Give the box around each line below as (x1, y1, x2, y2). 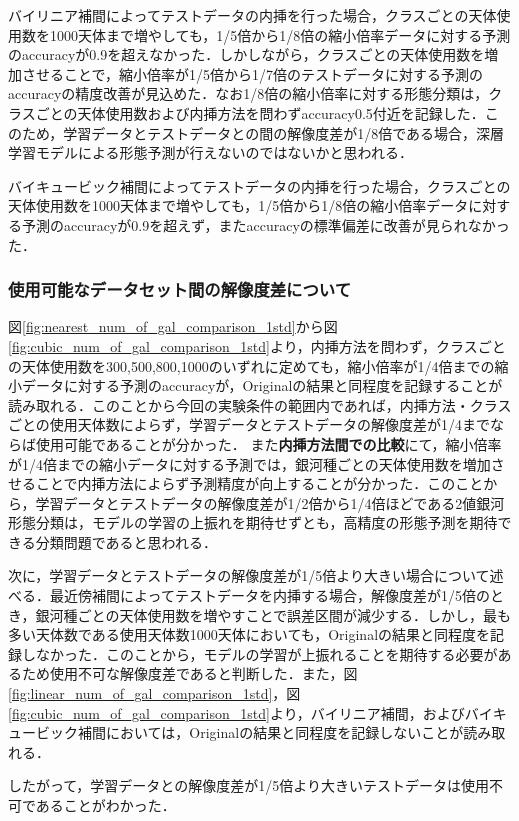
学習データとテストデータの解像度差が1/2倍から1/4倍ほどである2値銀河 (35, 492, 505, 513)
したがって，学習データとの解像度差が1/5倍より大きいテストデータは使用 (8, 775, 489, 796)
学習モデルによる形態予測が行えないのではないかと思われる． (8, 142, 413, 163)
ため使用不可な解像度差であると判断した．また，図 (21, 663, 358, 684)
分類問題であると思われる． (35, 531, 217, 552)
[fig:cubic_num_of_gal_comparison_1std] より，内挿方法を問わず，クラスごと (8, 335, 506, 356)
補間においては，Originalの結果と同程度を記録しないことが (77, 722, 464, 743)
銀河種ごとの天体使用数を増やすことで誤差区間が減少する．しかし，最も (35, 604, 512, 625)
